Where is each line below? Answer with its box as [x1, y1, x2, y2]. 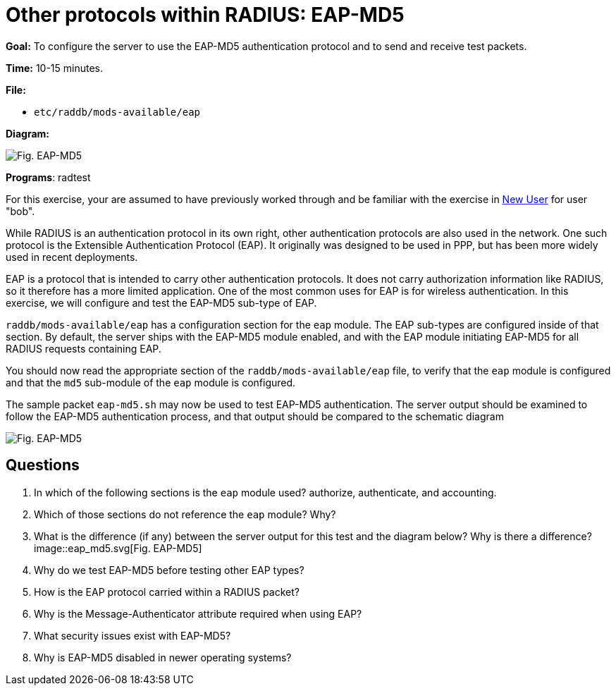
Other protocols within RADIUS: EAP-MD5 [6, 3, 405, 27]
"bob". [6, 204, 35, 217]
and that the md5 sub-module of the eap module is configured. [6, 376, 296, 389]
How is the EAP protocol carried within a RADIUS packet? [34, 585, 300, 598]
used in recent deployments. [6, 250, 138, 263]
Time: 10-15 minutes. [6, 61, 104, 74]
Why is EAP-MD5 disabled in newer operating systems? [34, 651, 292, 664]
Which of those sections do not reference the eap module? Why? [34, 508, 336, 520]
